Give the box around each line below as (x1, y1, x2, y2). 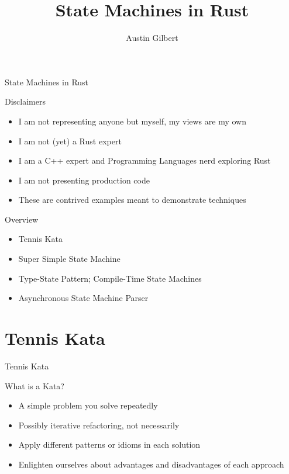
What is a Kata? (5, 379, 64, 392)
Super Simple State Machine (18, 252, 121, 265)
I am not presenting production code (18, 174, 150, 186)
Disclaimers (5, 95, 46, 108)
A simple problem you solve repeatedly (18, 399, 158, 411)
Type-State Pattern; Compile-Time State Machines (18, 272, 202, 284)
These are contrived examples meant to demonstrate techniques (18, 193, 246, 206)
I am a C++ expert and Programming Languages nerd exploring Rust (18, 154, 271, 167)
